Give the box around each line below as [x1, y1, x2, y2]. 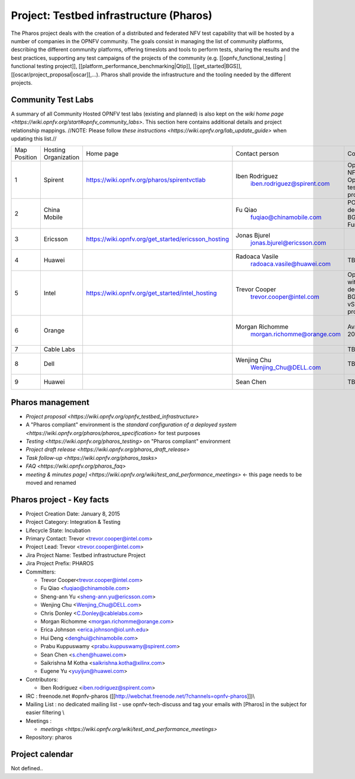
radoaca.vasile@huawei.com [250, 260, 331, 268]
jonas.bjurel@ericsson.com [250, 239, 327, 247]
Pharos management [11, 397, 90, 407]
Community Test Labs [11, 95, 94, 105]
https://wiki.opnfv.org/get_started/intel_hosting [86, 289, 217, 297]
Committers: [25, 568, 56, 575]
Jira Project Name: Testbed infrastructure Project [25, 551, 146, 559]
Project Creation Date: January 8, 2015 [25, 510, 121, 517]
